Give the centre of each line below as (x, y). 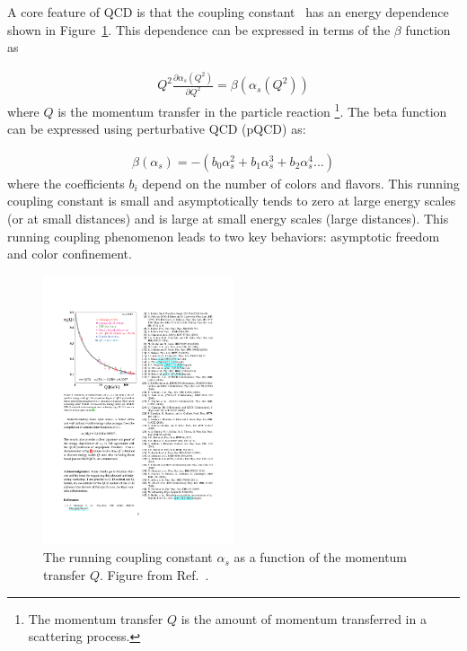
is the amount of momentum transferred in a (304, 618)
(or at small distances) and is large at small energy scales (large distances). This (228, 219)
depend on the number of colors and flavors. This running (301, 183)
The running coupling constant (128, 557)
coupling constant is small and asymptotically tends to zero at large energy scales (232, 201)
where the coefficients (66, 183)
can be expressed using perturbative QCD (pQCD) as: (157, 129)
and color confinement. (70, 254)
